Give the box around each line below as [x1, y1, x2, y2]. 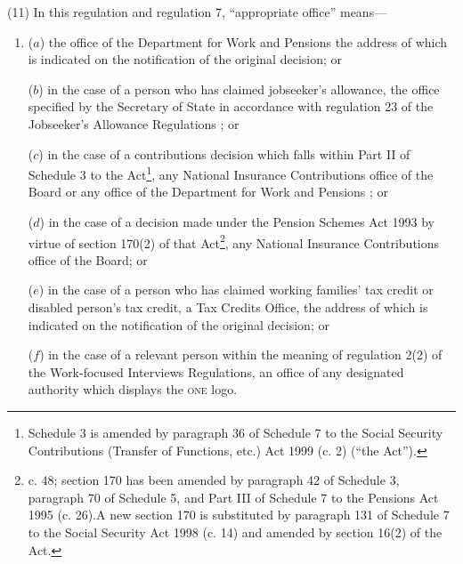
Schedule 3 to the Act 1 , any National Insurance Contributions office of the [28, 163, 434, 183]
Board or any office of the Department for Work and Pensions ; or [28, 182, 389, 201]
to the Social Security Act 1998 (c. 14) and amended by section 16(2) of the [28, 522, 443, 541]
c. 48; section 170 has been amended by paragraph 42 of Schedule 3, [28, 471, 400, 489]
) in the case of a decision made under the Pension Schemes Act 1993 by [39, 213, 435, 230]
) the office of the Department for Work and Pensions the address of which [39, 32, 448, 51]
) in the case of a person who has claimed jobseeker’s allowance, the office [38, 79, 440, 98]
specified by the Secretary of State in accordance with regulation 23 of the [28, 97, 434, 116]
